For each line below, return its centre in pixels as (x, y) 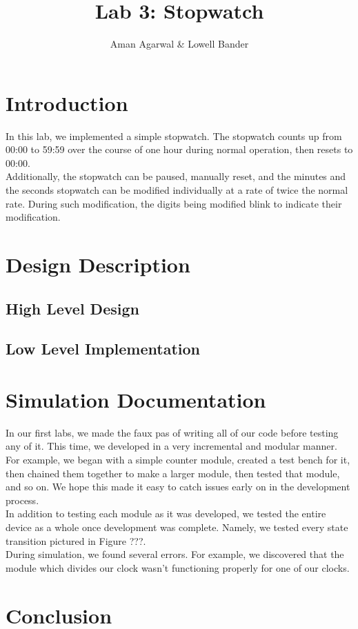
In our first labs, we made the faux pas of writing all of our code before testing (172, 432)
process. (22, 500)
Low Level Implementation (103, 349)
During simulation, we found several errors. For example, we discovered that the (175, 554)
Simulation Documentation (136, 399)
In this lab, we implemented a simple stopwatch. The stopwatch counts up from (174, 136)
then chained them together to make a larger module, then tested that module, (173, 473)
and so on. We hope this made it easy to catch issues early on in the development (178, 487)
